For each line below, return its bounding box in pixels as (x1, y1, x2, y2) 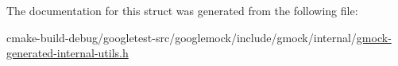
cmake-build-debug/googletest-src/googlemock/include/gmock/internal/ (6, 29, 357, 45)
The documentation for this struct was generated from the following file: (6, 2, 358, 18)
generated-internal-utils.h (6, 45, 129, 61)
